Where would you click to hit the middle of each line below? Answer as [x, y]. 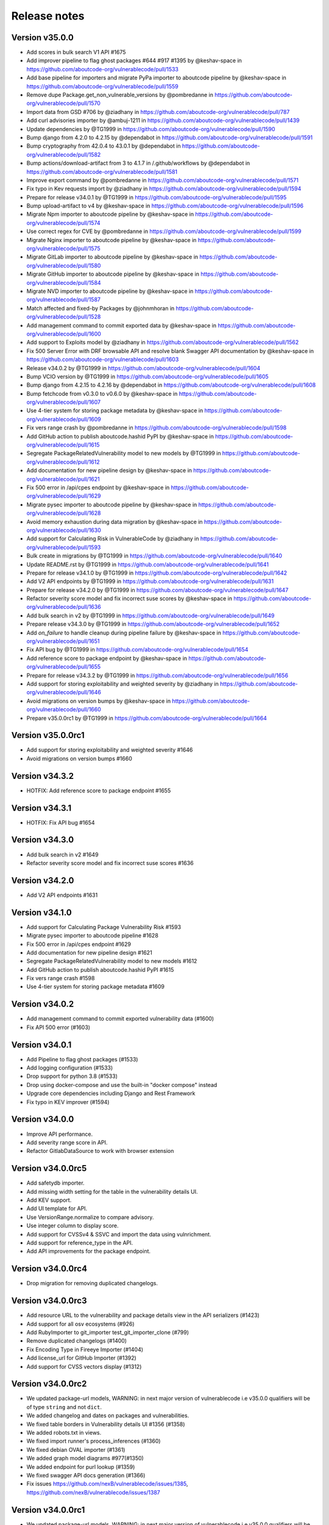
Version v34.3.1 [41, 808]
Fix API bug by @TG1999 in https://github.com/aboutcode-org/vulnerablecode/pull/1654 [137, 650]
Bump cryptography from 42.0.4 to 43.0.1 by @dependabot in [104, 146]
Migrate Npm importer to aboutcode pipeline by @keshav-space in [110, 214]
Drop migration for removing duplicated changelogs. [92, 1283]
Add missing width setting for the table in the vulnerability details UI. [112, 1191]
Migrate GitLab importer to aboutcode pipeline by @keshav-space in [112, 257]
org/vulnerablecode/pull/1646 [64, 692]
